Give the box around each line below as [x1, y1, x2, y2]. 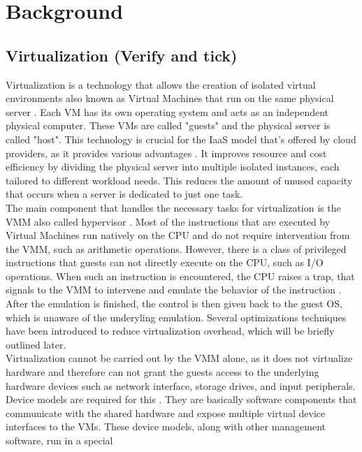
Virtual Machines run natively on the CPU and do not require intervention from [6, 228, 350, 242]
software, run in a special [6, 433, 113, 448]
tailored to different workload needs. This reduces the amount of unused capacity [6, 173, 353, 187]
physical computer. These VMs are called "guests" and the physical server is [6, 118, 331, 133]
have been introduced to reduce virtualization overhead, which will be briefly [6, 323, 335, 338]
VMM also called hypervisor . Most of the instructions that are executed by [6, 214, 331, 228]
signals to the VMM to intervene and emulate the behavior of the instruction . [6, 282, 342, 297]
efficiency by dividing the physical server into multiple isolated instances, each [6, 159, 340, 174]
